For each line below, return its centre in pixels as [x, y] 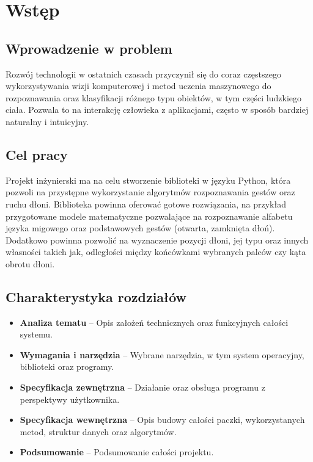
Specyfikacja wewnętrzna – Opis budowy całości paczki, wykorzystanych [162, 420]
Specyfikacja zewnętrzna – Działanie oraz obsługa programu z [142, 387]
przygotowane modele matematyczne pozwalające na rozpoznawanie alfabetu [149, 216]
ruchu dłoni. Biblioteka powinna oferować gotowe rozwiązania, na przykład [146, 204]
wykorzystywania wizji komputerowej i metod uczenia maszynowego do [138, 86]
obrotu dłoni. [30, 263]
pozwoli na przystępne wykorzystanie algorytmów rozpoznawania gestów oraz [150, 192]
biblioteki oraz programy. [67, 366]
